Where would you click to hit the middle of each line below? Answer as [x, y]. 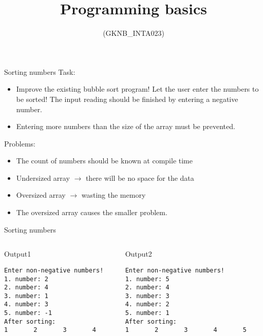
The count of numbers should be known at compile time [104, 161]
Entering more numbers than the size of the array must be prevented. [126, 126]
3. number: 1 [26, 296]
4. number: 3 [26, 304]
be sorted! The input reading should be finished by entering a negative [127, 99]
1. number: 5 [147, 279]
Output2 [138, 254]
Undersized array [43, 177]
